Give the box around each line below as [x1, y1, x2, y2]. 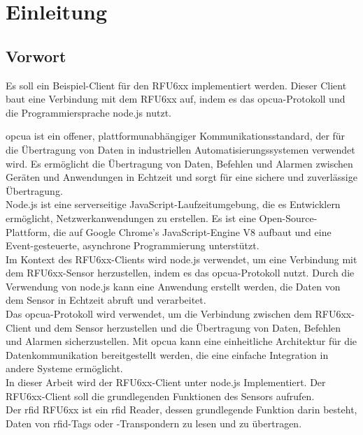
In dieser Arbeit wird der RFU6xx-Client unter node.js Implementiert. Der [6, 375, 326, 390]
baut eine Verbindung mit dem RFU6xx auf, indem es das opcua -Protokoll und [6, 91, 346, 106]
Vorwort [6, 45, 66, 66]
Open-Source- [259, 210, 318, 225]
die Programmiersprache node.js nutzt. [6, 105, 171, 119]
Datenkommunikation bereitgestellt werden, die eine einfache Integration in [6, 347, 329, 362]
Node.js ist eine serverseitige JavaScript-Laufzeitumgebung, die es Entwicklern [6, 197, 341, 212]
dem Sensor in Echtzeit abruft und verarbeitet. [6, 293, 206, 307]
